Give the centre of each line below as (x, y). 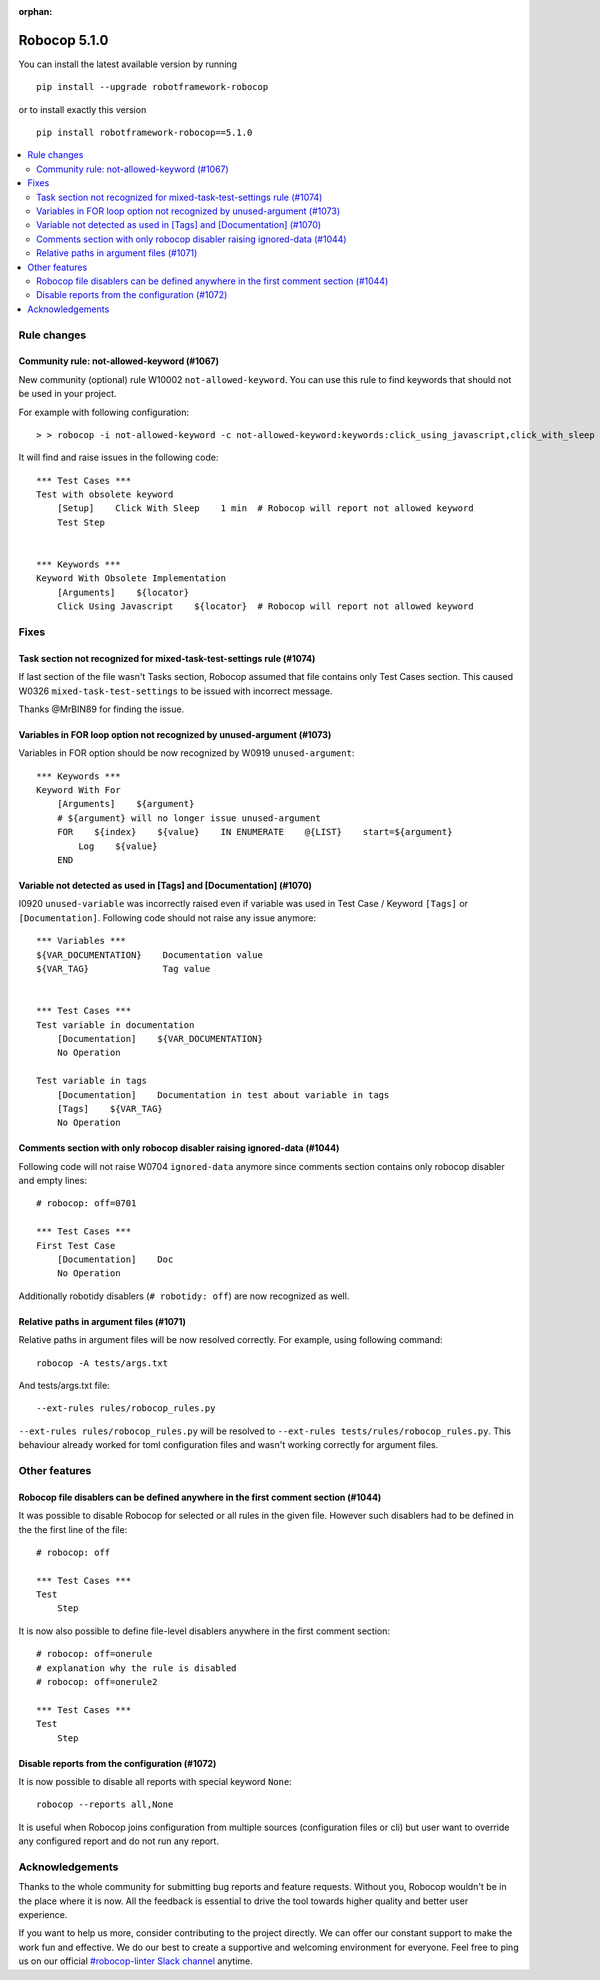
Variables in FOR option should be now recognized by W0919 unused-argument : (186, 753)
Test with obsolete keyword (105, 494)
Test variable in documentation (115, 1024)
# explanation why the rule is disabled (136, 1668)
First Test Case (76, 1245)
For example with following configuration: (104, 412)
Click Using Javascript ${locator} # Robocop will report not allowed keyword (265, 606)
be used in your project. (67, 394)
